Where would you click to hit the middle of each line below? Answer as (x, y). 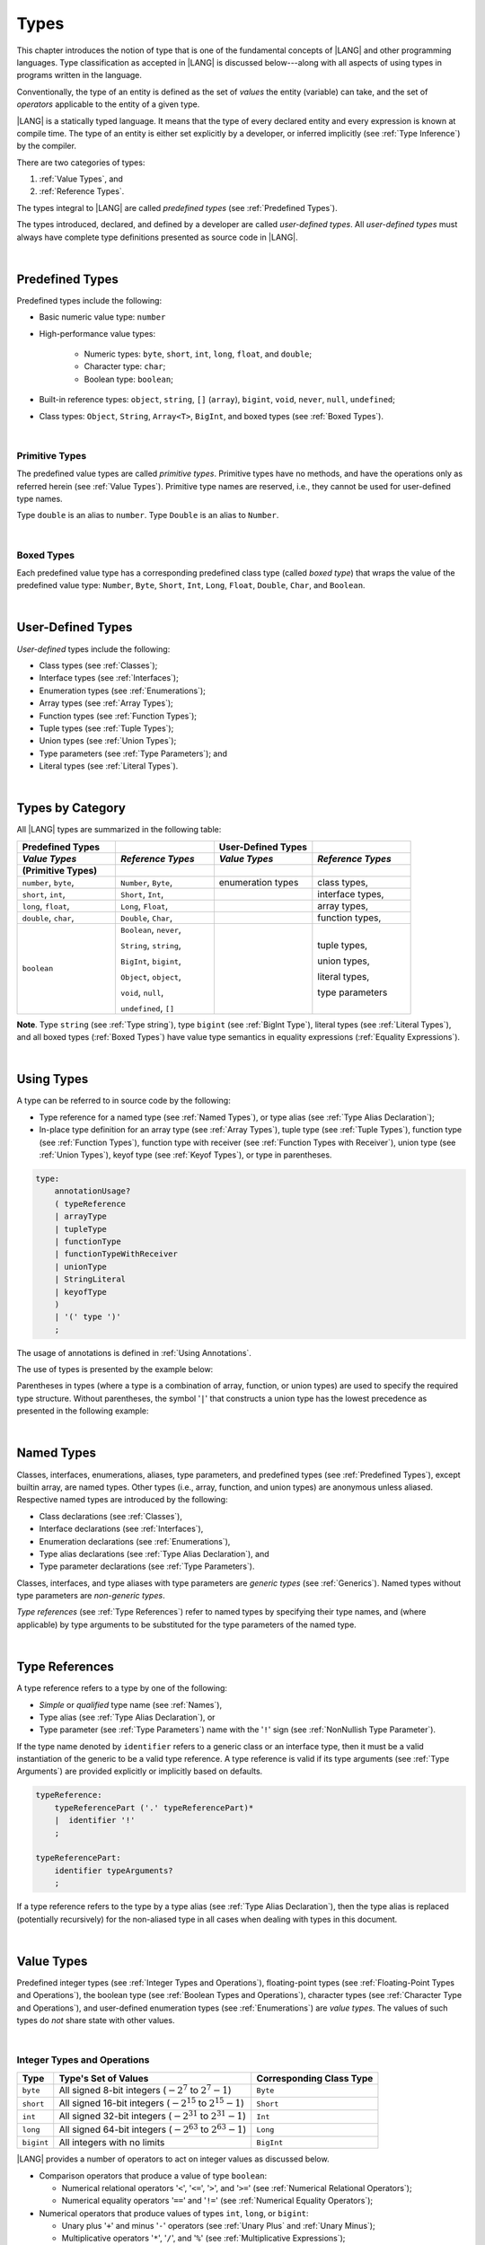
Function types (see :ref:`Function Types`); (118, 716)
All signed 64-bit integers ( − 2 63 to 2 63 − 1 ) (153, 2129)
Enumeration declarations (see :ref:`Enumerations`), (135, 1541)
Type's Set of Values (104, 2078)
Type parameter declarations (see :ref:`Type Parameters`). (147, 1566)
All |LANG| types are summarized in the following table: (119, 830)
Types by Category (71, 808)
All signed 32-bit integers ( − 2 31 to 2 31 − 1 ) (153, 2116)
